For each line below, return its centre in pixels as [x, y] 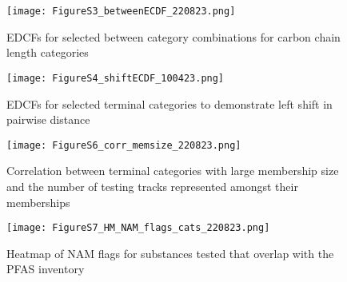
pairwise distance [48, 119]
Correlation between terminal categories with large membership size [173, 171]
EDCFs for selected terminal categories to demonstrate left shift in [170, 103]
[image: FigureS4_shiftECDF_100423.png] [116, 78]
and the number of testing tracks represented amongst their [152, 186]
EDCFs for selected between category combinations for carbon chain [173, 36]
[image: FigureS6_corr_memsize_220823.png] [124, 145]
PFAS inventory [46, 269]
